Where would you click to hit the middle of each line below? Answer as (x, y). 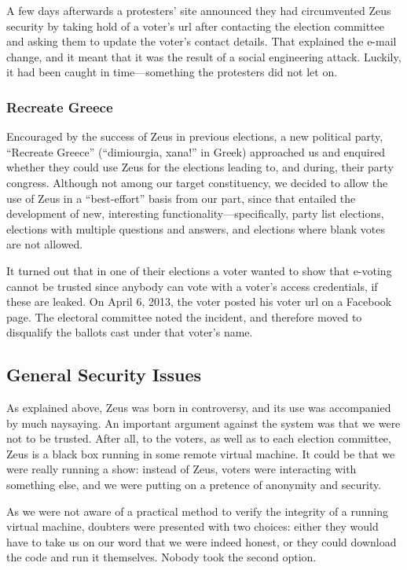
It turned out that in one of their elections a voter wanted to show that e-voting (199, 270)
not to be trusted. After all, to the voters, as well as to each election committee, (199, 438)
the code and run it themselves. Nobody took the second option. (161, 557)
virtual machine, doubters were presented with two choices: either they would (192, 526)
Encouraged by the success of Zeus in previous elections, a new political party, (195, 136)
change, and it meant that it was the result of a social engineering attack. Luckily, (204, 56)
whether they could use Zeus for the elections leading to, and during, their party (200, 167)
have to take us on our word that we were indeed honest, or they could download (202, 541)
